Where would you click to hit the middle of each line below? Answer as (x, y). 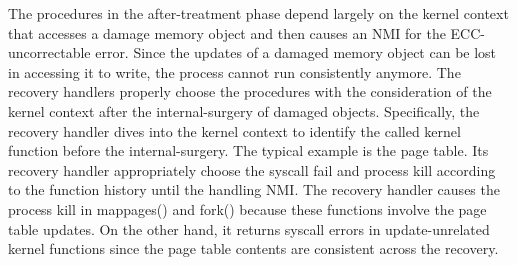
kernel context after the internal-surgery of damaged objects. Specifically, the (244, 110)
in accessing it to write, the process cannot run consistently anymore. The (234, 71)
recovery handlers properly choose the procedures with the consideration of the (250, 91)
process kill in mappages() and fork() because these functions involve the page (247, 208)
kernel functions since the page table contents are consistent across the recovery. (253, 248)
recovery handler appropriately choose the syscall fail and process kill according (252, 169)
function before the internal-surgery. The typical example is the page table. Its (248, 150)
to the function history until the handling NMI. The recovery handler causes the (254, 189)
